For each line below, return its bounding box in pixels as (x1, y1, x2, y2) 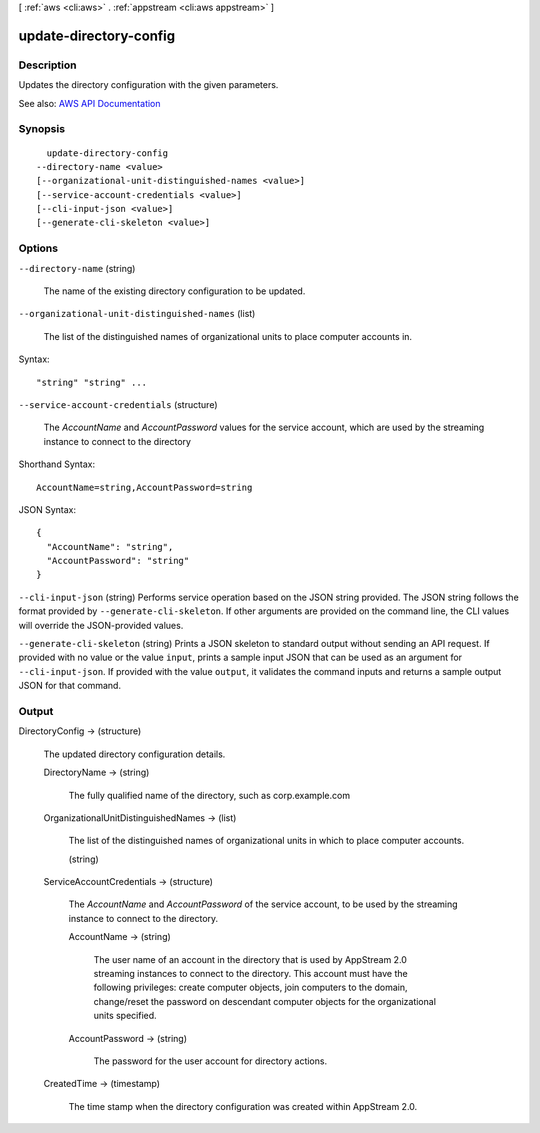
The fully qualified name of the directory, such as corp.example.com (68, 789, 350, 801)
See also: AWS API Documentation (18, 97, 161, 109)
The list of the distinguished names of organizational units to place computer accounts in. (43, 330, 413, 342)
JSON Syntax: (18, 503, 77, 515)
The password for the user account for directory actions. (93, 1055, 328, 1067)
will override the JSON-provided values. (18, 619, 184, 631)
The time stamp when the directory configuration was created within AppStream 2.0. (68, 1100, 418, 1112)
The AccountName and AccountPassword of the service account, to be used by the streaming (68, 898, 459, 910)
